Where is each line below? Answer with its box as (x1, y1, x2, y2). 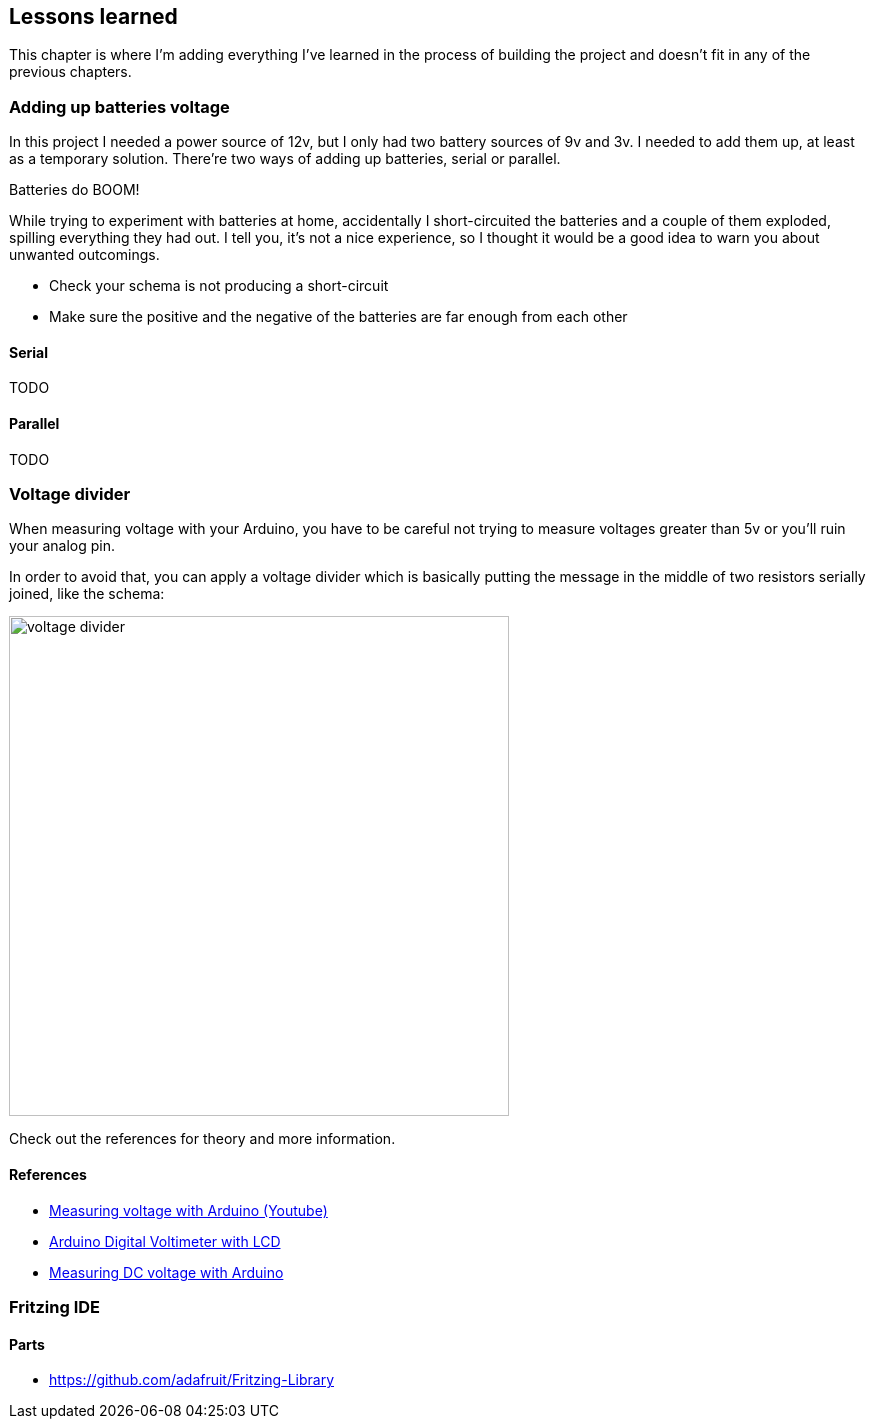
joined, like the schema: (9, 585, 165, 603)
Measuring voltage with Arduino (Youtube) (49, 1201, 328, 1219)
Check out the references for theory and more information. (9, 1130, 396, 1148)
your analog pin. (9, 537, 116, 555)
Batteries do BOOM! (9, 181, 140, 199)
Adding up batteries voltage (9, 96, 230, 117)
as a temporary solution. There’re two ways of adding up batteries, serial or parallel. (9, 150, 561, 168)
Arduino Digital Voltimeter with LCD (49, 1232, 281, 1250)
